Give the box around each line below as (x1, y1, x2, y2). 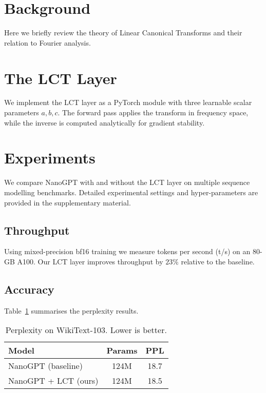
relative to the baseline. (181, 256, 255, 266)
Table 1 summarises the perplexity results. (4, 305, 139, 316)
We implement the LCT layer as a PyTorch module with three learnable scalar (4, 97, 252, 108)
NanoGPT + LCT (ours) (8, 375, 99, 387)
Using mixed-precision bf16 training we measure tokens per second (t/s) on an (4, 246, 251, 257)
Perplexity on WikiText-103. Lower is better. (5, 324, 167, 336)
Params (106, 344, 138, 357)
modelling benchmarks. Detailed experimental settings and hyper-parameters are (4, 187, 258, 197)
